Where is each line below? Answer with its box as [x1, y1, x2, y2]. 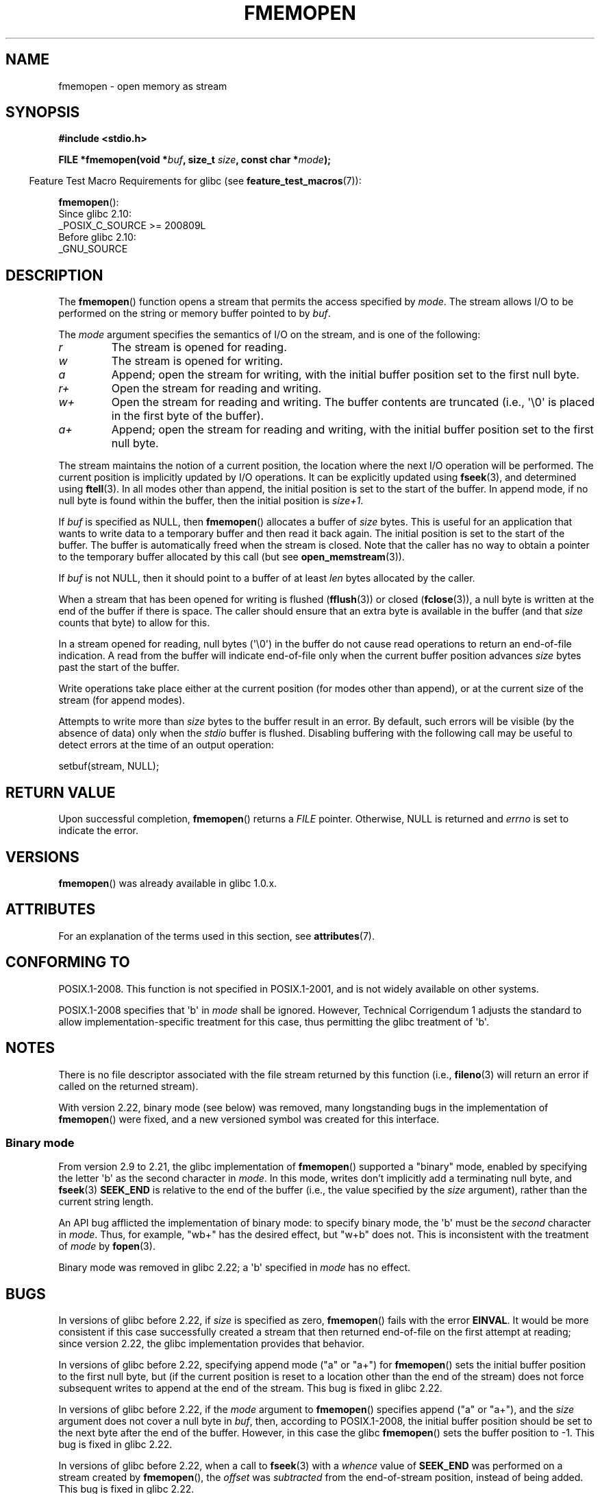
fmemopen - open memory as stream [58, 80, 227, 92]
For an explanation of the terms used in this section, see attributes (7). [58, 929, 375, 942]
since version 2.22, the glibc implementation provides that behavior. [58, 1338, 365, 1350]
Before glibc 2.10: [58, 231, 136, 244]
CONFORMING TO [5, 953, 130, 971]
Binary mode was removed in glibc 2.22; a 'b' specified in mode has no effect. [58, 1261, 411, 1274]
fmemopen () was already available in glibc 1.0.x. [58, 877, 277, 889]
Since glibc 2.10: [58, 208, 132, 220]
